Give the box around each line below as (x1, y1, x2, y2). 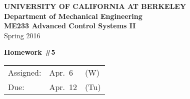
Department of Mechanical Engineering (4, 10, 142, 21)
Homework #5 (4, 47, 55, 57)
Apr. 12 (49, 81, 77, 93)
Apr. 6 (49, 66, 73, 78)
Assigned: (8, 66, 41, 78)
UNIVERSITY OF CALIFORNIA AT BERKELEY (4, 1, 186, 11)
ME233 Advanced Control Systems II (4, 20, 136, 31)
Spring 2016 (4, 30, 40, 40)
